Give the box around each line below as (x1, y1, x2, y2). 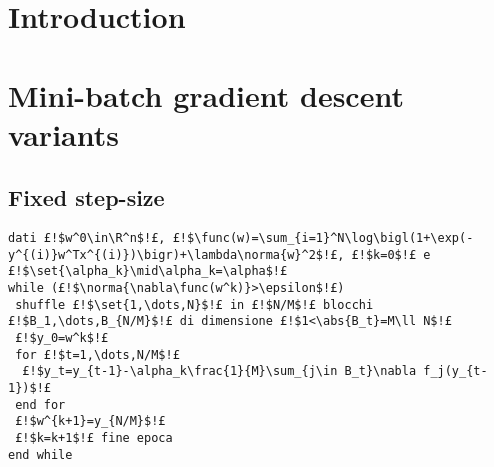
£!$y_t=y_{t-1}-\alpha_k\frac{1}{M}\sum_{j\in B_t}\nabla (22, 364, 417, 379)
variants (8, 113, 119, 154)
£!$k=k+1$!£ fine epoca (15, 431, 173, 446)
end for (15, 397, 66, 412)
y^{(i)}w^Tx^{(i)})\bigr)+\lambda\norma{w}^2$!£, (8, 247, 345, 262)
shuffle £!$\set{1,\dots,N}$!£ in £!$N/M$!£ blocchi (15, 297, 374, 312)
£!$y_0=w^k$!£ (15, 331, 109, 346)
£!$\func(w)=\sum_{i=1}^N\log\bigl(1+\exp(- (172, 231, 474, 246)
